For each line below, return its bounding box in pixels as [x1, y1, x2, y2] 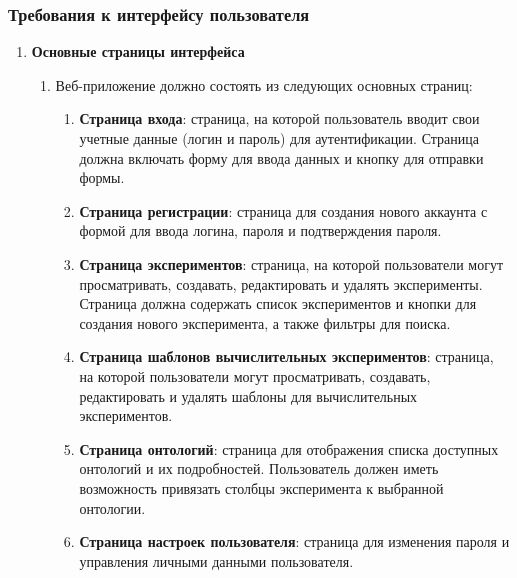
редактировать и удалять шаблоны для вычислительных [79, 385, 418, 406]
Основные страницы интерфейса [31, 41, 245, 62]
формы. [79, 167, 125, 188]
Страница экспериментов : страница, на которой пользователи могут [79, 253, 504, 274]
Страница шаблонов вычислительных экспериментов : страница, [79, 346, 494, 367]
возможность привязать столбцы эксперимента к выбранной [79, 477, 444, 498]
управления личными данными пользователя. [79, 550, 354, 571]
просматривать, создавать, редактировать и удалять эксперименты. [79, 273, 483, 294]
